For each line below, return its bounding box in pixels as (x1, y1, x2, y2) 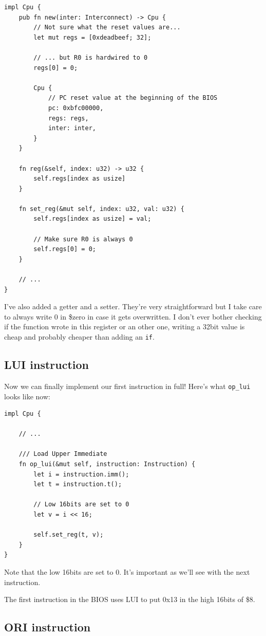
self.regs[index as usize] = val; (33, 215, 151, 223)
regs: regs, (48, 114, 89, 122)
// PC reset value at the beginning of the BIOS (48, 94, 218, 102)
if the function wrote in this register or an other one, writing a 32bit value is (4, 321, 245, 332)
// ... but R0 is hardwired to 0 (33, 54, 148, 61)
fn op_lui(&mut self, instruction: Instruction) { (18, 461, 196, 468)
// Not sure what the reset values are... (33, 24, 181, 31)
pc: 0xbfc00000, (48, 104, 104, 112)
